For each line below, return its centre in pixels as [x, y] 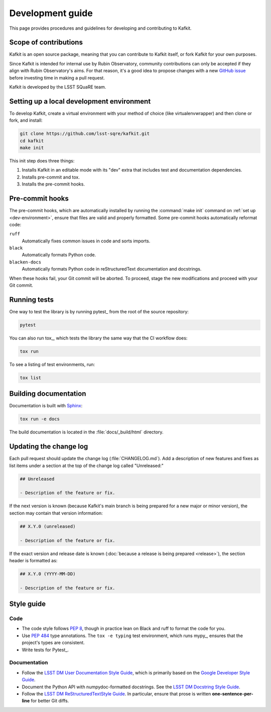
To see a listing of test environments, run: [52, 364]
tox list [31, 378]
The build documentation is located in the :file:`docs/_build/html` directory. [86, 432]
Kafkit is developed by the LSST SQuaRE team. [58, 87]
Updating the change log [49, 447]
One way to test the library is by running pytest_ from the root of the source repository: [99, 311]
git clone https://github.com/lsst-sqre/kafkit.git [85, 134]
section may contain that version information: [56, 513]
